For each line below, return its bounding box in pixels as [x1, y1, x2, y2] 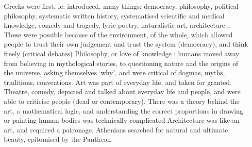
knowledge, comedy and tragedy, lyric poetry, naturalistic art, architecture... [4, 20, 231, 30]
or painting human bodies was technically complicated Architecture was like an [4, 115, 239, 125]
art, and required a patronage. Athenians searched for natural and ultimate [4, 124, 228, 134]
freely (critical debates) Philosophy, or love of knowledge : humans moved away [4, 48, 239, 58]
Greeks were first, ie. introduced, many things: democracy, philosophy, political [4, 1, 239, 11]
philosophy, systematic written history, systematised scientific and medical [4, 10, 225, 20]
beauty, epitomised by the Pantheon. [4, 134, 113, 144]
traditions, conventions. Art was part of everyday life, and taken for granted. [4, 77, 232, 87]
